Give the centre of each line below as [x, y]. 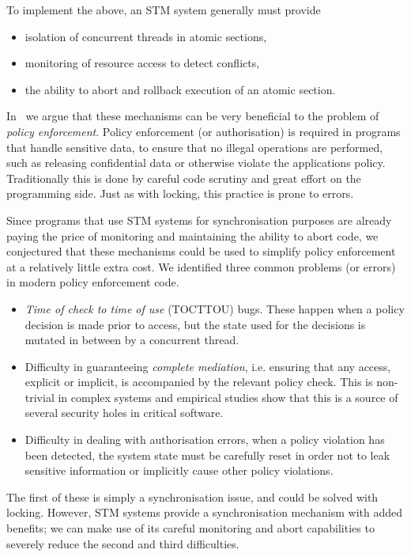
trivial [40, 397]
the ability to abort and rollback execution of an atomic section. [180, 89]
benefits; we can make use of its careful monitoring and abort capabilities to [190, 528]
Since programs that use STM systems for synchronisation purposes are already [199, 220]
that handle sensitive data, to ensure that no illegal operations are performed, [195, 147]
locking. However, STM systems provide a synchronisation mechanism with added [205, 512]
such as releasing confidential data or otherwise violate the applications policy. [196, 163]
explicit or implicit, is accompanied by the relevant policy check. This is [199, 382]
